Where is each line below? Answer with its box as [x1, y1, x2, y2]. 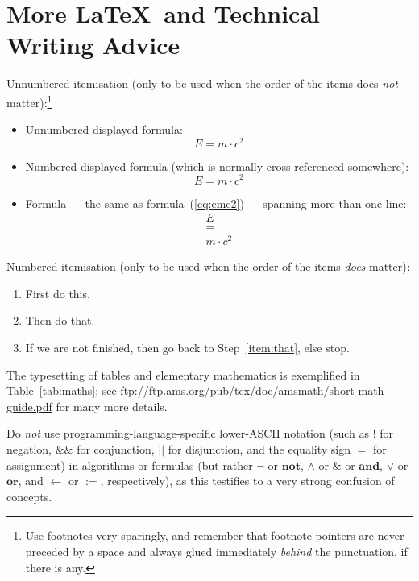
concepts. [6, 488, 52, 504]
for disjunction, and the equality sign [168, 441, 351, 458]
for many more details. [56, 397, 168, 414]
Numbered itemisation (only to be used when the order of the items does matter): [6, 258, 410, 275]
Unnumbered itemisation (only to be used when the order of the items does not [6, 75, 398, 92]
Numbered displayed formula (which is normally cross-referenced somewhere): [25, 157, 409, 174]
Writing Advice [6, 28, 180, 61]
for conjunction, [77, 441, 155, 458]
